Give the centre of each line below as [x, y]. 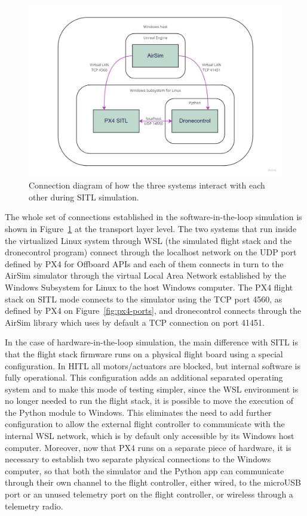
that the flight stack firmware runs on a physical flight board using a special [144, 353]
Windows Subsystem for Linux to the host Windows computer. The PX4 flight [149, 287]
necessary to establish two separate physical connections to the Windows [138, 459]
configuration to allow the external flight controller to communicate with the [145, 424]
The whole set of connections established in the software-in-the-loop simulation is [153, 217]
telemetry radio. [34, 506]
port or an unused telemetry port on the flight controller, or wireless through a [149, 494]
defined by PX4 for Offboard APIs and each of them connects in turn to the [144, 263]
